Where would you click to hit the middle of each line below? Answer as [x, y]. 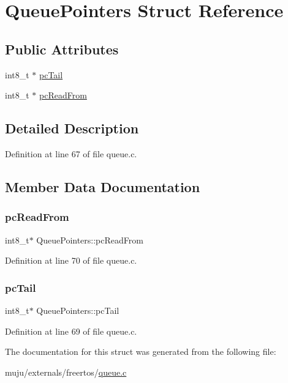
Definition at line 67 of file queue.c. [71, 153]
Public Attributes [62, 49]
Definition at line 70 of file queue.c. [71, 260]
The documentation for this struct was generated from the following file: [141, 351]
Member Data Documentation [103, 186]
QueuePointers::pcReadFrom [90, 240]
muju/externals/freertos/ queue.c [66, 372]
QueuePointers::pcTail [78, 310]
